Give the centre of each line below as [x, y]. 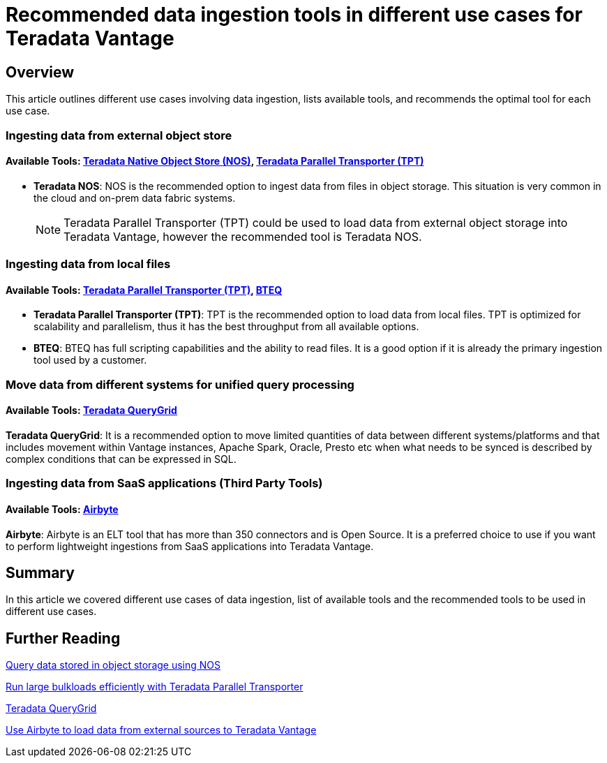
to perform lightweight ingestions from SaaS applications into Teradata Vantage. [190, 546]
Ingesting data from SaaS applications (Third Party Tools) [164, 483]
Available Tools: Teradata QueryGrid [91, 410]
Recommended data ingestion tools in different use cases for [294, 15]
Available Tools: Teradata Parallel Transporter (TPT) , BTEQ [144, 290]
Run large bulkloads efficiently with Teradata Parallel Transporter [155, 687]
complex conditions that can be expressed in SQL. [121, 459]
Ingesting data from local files [88, 264]
